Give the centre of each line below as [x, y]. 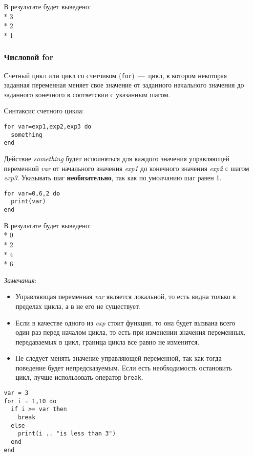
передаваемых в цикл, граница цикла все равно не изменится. [107, 341]
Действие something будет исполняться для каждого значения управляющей [117, 158]
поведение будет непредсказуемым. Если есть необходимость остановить [124, 367]
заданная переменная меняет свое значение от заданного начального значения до [124, 85]
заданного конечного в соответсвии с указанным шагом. [87, 94]
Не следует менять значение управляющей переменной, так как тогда [118, 358]
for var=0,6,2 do [32, 193]
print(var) [28, 202]
